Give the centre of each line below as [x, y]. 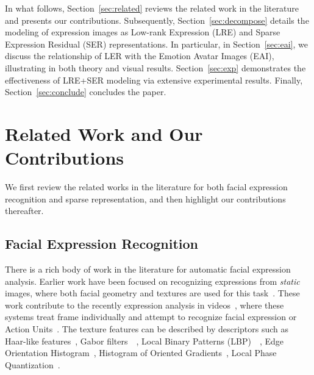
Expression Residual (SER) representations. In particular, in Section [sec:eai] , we [156, 44]
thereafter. [24, 211]
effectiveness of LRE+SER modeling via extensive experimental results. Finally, [154, 80]
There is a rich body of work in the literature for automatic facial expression [148, 269]
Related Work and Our [104, 133]
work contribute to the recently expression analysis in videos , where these [145, 305]
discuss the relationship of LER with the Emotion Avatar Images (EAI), [140, 56]
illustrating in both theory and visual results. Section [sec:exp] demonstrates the [155, 67]
